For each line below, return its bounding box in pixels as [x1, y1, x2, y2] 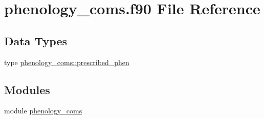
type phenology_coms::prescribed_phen [4, 56, 129, 67]
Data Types [4, 33, 67, 48]
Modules [4, 81, 50, 97]
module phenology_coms [4, 105, 82, 116]
